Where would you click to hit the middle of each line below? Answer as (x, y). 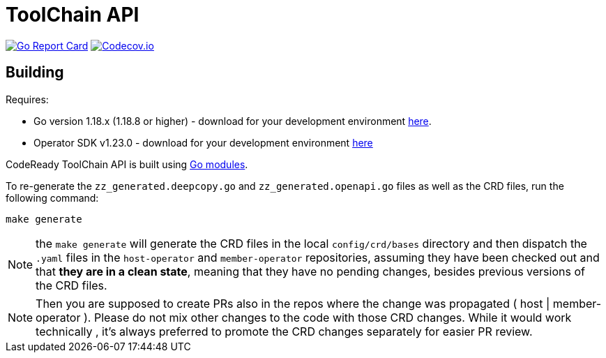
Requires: (27, 99)
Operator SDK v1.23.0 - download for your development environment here (203, 142)
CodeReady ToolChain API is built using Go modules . (127, 164)
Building (35, 73)
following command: (52, 197)
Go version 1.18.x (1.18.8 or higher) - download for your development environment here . (233, 121)
